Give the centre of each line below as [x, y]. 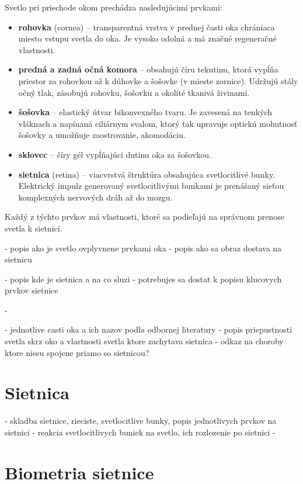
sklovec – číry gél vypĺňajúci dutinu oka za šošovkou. [115, 154]
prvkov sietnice [32, 290]
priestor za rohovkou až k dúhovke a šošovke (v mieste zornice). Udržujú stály [158, 80]
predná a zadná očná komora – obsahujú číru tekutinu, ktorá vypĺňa [148, 69]
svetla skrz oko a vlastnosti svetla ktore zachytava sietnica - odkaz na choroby [144, 341]
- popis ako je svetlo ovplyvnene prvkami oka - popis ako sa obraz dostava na [143, 248]
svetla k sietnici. [34, 228]
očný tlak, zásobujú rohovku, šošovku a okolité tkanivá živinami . [134, 92]
